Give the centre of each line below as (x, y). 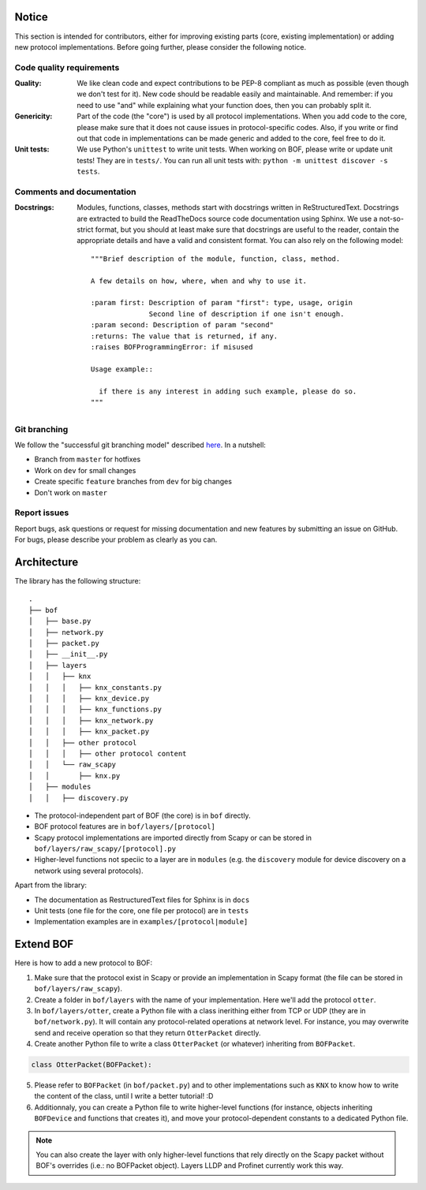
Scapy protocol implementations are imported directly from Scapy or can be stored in (173, 837)
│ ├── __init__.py (68, 654)
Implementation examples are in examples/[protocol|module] (141, 922)
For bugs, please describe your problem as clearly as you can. (116, 539)
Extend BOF (44, 944)
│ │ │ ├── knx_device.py (89, 698)
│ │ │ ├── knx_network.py (91, 720)
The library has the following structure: (78, 581)
